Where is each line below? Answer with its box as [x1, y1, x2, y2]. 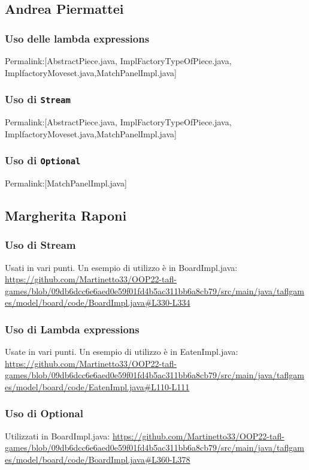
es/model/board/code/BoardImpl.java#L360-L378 [5, 453, 190, 465]
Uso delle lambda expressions [5, 31, 150, 46]
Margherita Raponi [5, 206, 127, 224]
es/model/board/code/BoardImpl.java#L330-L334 [5, 296, 190, 309]
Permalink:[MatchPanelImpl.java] [5, 176, 127, 189]
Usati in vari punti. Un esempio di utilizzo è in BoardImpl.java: [5, 261, 238, 273]
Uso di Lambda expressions [5, 321, 140, 336]
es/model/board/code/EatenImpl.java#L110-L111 [5, 380, 190, 393]
